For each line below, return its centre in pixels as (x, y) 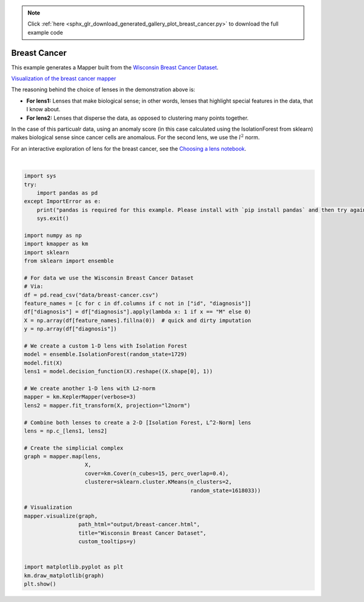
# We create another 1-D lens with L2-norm (90, 388)
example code (45, 32)
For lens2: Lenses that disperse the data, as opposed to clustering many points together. (137, 118)
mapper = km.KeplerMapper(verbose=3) (80, 397)
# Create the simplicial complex (74, 448)
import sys (40, 176)
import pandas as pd (67, 193)
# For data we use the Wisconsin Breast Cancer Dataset (109, 278)
